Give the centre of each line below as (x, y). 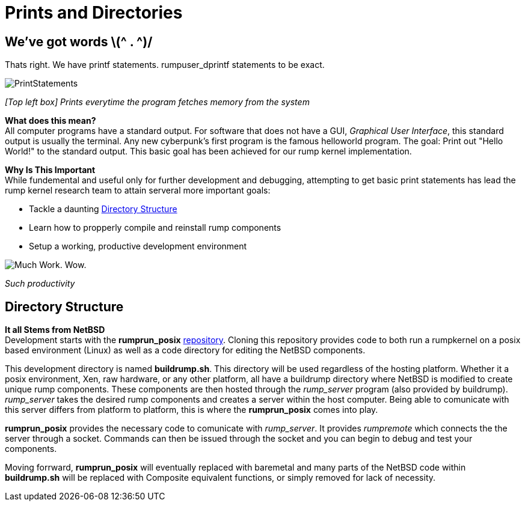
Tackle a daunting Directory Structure (103, 209)
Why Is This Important (50, 170)
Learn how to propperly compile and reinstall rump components (155, 228)
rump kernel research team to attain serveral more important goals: (138, 191)
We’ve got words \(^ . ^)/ (79, 41)
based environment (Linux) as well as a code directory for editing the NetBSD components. (185, 350)
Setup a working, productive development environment (138, 246)
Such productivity (40, 284)
